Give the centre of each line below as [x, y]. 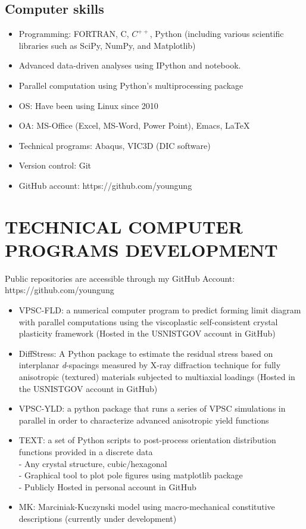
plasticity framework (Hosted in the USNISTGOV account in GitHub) [147, 333]
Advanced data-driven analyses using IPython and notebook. [130, 65]
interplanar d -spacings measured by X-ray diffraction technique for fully [150, 365]
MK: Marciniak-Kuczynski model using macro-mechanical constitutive [147, 507]
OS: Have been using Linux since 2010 [88, 105]
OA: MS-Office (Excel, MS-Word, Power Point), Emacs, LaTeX [134, 125]
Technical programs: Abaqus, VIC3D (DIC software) [115, 145]
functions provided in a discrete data [86, 451]
